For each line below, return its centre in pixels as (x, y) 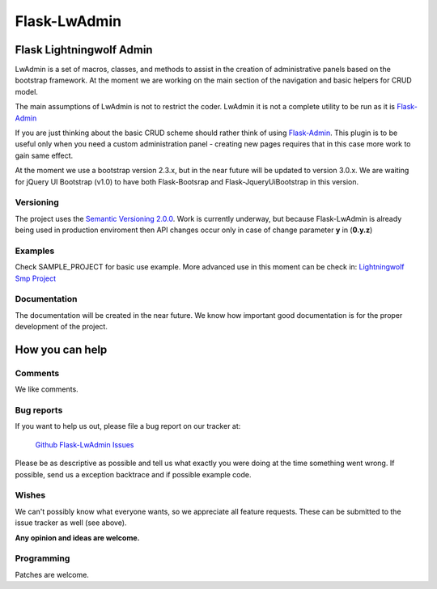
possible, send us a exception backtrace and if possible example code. (133, 474)
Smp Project (36, 278)
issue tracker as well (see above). (71, 523)
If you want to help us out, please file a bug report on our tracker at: (128, 426)
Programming (42, 558)
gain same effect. (44, 155)
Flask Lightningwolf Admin (84, 50)
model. (26, 91)
